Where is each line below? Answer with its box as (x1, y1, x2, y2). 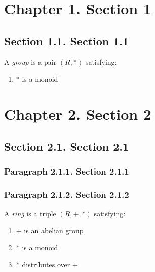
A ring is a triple (4, 208, 56, 218)
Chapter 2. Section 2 (4, 103, 151, 124)
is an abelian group (24, 225, 84, 235)
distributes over (22, 259, 70, 269)
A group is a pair (4, 56, 57, 67)
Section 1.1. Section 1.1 (4, 32, 129, 48)
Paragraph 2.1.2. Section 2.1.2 (4, 188, 129, 200)
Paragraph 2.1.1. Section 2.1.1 (4, 164, 129, 177)
